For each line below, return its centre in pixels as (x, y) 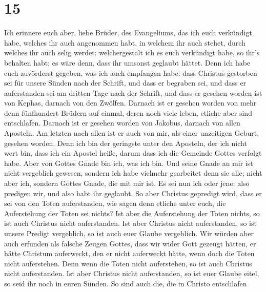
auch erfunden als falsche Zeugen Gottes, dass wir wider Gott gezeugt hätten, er (130, 243)
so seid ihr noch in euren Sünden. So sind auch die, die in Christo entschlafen (126, 283)
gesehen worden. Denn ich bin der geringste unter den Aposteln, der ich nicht (126, 143)
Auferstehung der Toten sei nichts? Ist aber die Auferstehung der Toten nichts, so (132, 213)
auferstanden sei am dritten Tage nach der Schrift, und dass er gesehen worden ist (133, 92)
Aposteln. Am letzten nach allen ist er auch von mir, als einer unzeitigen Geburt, (132, 133)
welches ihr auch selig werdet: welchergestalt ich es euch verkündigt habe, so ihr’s (132, 53)
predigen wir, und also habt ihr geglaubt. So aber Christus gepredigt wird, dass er (133, 193)
